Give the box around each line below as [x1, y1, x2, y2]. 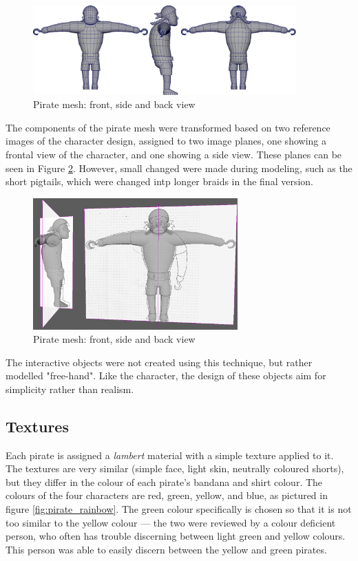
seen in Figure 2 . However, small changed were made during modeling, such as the [6, 160, 352, 175]
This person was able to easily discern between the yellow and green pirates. [6, 542, 327, 556]
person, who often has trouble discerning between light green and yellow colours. [6, 529, 346, 543]
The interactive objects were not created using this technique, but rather [6, 354, 313, 369]
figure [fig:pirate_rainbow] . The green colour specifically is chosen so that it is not [6, 502, 352, 516]
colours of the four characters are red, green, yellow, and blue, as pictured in [6, 488, 328, 502]
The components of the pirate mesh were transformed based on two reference [6, 120, 330, 134]
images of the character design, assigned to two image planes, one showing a [6, 134, 326, 148]
